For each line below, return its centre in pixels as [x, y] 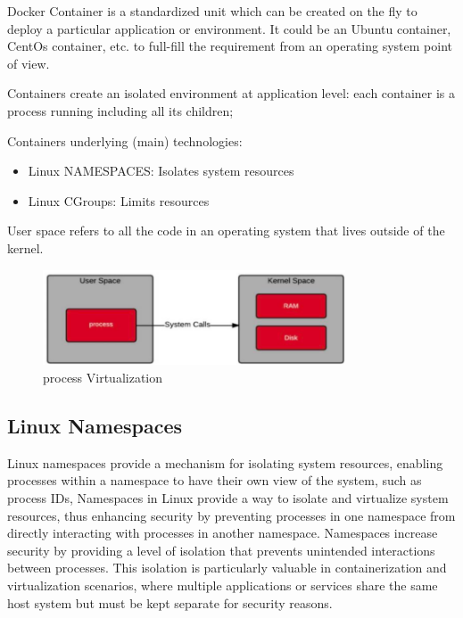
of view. [29, 63]
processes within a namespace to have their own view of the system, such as [215, 480]
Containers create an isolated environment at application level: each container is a [231, 93]
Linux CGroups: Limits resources [119, 200]
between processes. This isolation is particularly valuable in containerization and [227, 568]
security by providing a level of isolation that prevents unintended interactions [221, 550]
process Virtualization [103, 377]
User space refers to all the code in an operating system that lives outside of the [226, 231]
